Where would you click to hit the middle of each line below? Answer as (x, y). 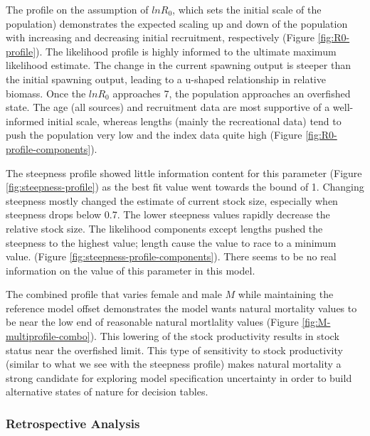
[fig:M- (316, 322)
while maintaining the (286, 294)
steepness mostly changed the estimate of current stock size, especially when (172, 200)
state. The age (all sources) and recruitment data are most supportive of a (168, 107)
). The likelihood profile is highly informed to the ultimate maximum (186, 51)
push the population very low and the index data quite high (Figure (154, 135)
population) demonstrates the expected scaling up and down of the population (177, 23)
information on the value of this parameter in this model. (131, 270)
